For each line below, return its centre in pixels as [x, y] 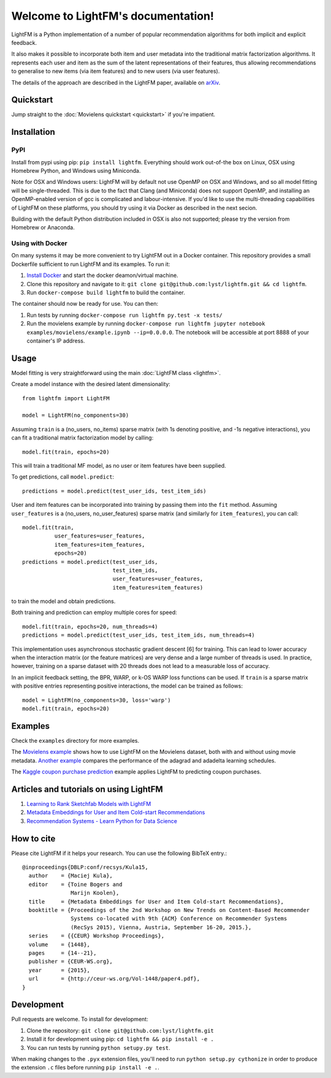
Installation [33, 132]
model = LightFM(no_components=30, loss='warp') [97, 700]
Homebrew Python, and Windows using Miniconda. [76, 170]
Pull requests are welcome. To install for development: [80, 1019]
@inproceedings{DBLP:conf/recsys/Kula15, [85, 867]
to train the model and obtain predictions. [63, 601]
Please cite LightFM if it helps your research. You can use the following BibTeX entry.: [119, 853]
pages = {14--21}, [63, 953]
